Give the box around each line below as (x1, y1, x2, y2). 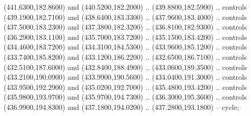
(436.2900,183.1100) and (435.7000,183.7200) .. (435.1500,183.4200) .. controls (4, 31, 247, 42)
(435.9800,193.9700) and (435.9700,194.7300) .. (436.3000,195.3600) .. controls (4, 91, 247, 102)
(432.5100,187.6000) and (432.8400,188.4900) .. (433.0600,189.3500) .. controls (4, 61, 247, 72)
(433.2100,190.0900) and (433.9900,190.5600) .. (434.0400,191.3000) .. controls (4, 72, 247, 82)
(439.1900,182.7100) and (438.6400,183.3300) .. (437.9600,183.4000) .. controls (4, 11, 247, 22)
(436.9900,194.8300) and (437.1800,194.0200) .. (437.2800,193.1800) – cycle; (4, 101, 239, 112)
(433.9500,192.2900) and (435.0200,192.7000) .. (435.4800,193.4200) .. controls (4, 81, 247, 92)
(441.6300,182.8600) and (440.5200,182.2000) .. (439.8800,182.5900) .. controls (4, 2, 247, 12)
